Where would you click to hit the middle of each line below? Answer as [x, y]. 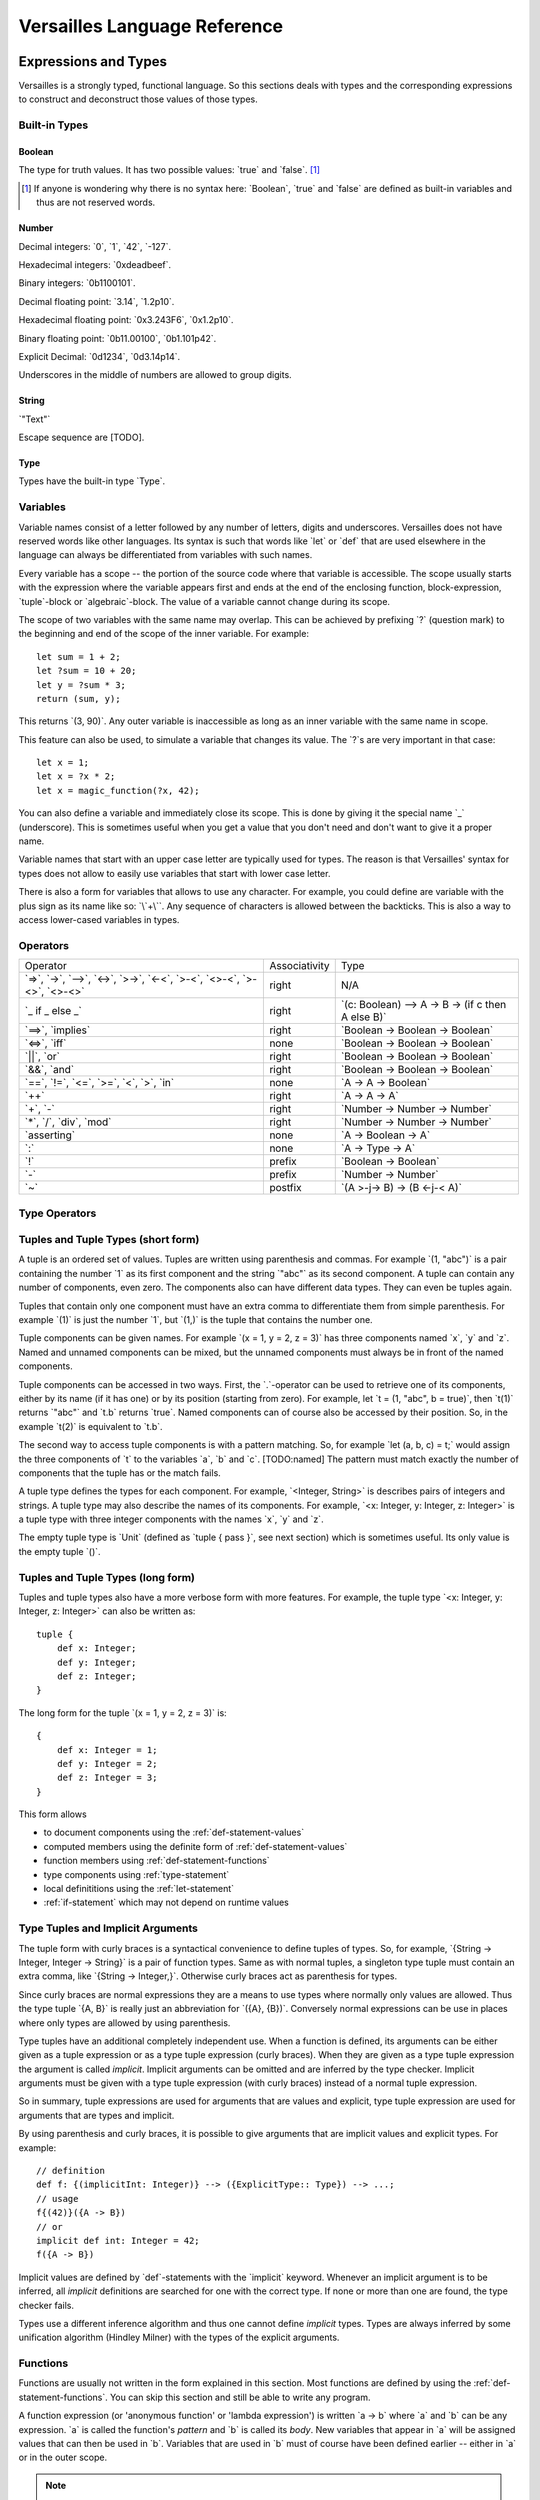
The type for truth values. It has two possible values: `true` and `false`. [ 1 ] [169, 170]
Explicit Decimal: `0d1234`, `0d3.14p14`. [99, 356]
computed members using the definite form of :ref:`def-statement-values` [195, 1846]
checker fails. [46, 2305]
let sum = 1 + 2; [78, 656]
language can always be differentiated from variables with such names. [165, 555]
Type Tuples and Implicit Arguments [108, 1928]
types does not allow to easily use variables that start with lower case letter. [174, 873]
